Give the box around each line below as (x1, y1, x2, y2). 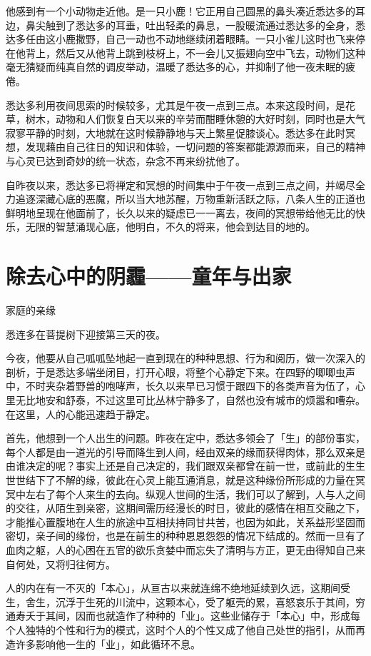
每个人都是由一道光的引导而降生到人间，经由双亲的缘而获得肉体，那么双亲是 (6, 444, 365, 459)
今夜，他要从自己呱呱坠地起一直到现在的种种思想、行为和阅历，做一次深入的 (6, 350, 365, 365)
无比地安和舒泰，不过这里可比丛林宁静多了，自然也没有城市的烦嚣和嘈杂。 (15, 393, 365, 407)
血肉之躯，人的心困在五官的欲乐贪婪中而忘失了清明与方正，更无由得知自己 (6, 542, 355, 557)
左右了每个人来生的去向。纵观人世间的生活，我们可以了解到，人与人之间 (25, 486, 365, 501)
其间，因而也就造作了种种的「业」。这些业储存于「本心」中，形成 (45, 608, 350, 623)
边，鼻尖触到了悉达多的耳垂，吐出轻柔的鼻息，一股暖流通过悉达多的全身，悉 (6, 17, 365, 32)
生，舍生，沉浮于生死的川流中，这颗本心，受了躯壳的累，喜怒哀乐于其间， (6, 594, 355, 609)
